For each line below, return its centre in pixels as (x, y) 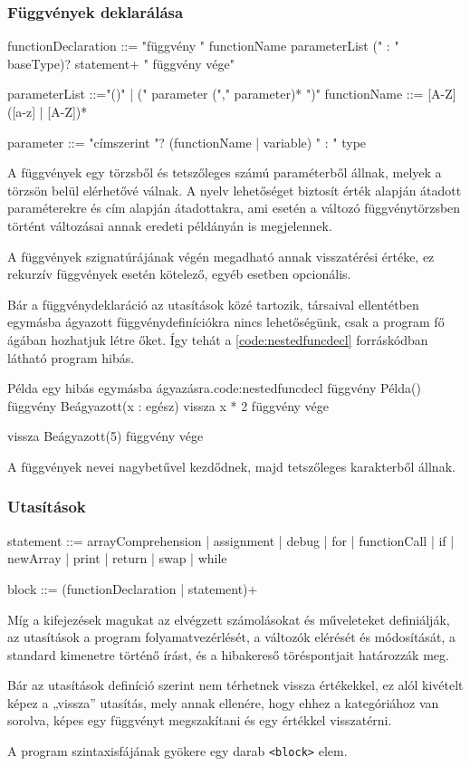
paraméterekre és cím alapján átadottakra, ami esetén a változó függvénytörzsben (234, 208)
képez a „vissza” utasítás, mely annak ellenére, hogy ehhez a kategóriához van (223, 702)
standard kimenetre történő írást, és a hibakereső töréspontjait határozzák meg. (228, 654)
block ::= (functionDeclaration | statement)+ (133, 588)
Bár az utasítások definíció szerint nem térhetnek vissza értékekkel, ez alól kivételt (235, 685)
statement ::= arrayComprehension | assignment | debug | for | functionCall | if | (231, 540)
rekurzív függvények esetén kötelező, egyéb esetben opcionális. (179, 274)
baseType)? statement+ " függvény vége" (121, 63)
